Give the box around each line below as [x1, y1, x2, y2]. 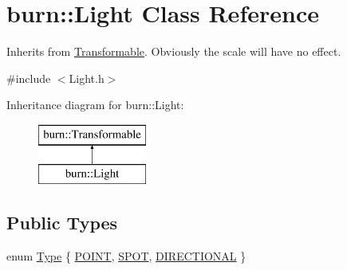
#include [6, 69, 51, 86]
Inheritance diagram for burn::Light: [6, 96, 184, 113]
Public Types [6, 210, 118, 235]
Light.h [69, 69, 104, 86]
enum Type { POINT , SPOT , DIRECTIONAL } [6, 248, 246, 264]
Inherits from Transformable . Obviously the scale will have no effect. [6, 43, 341, 60]
